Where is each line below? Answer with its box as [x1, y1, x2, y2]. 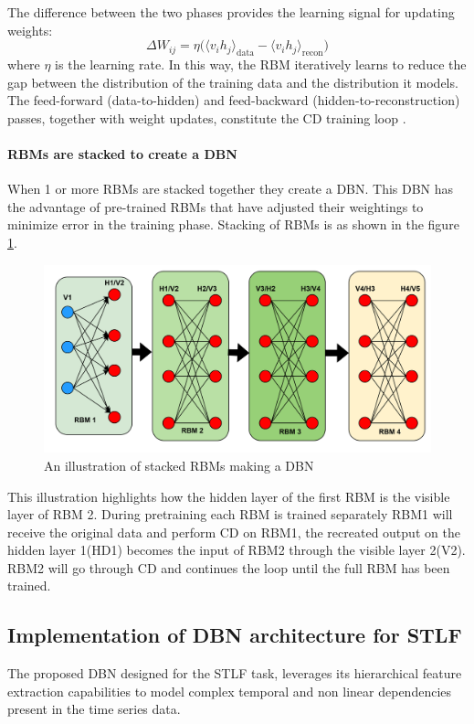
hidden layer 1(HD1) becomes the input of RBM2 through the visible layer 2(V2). [7, 540, 466, 559]
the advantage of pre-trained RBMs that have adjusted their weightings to [7, 197, 424, 216]
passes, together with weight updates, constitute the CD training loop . [7, 108, 406, 127]
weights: [7, 20, 53, 39]
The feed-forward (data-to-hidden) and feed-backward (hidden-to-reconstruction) [7, 90, 460, 110]
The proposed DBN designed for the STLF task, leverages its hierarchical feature [7, 664, 462, 683]
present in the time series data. [7, 699, 181, 719]
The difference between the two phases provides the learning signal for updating [7, 3, 455, 21]
